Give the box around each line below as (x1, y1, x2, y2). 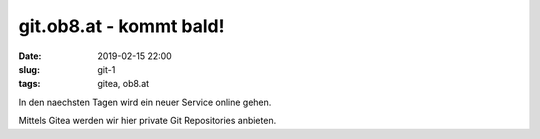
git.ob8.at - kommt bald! (18, 15, 225, 37)
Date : (18, 50, 42, 62)
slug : (18, 63, 40, 75)
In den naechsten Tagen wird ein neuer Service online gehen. (18, 96, 272, 108)
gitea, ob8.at (97, 78, 150, 90)
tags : (18, 78, 41, 90)
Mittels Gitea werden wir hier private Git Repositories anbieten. (18, 115, 277, 127)
